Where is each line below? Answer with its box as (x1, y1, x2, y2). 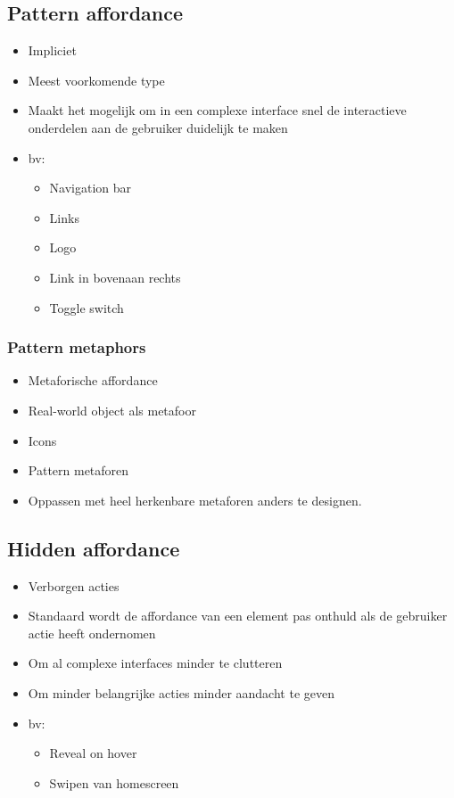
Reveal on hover (49, 744, 137, 762)
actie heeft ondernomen (28, 623, 156, 642)
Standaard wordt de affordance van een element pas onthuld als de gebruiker (28, 606, 448, 625)
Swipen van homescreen (49, 773, 179, 792)
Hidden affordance (7, 534, 180, 562)
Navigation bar (49, 178, 132, 197)
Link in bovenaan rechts (49, 267, 181, 286)
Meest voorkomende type (28, 70, 165, 89)
